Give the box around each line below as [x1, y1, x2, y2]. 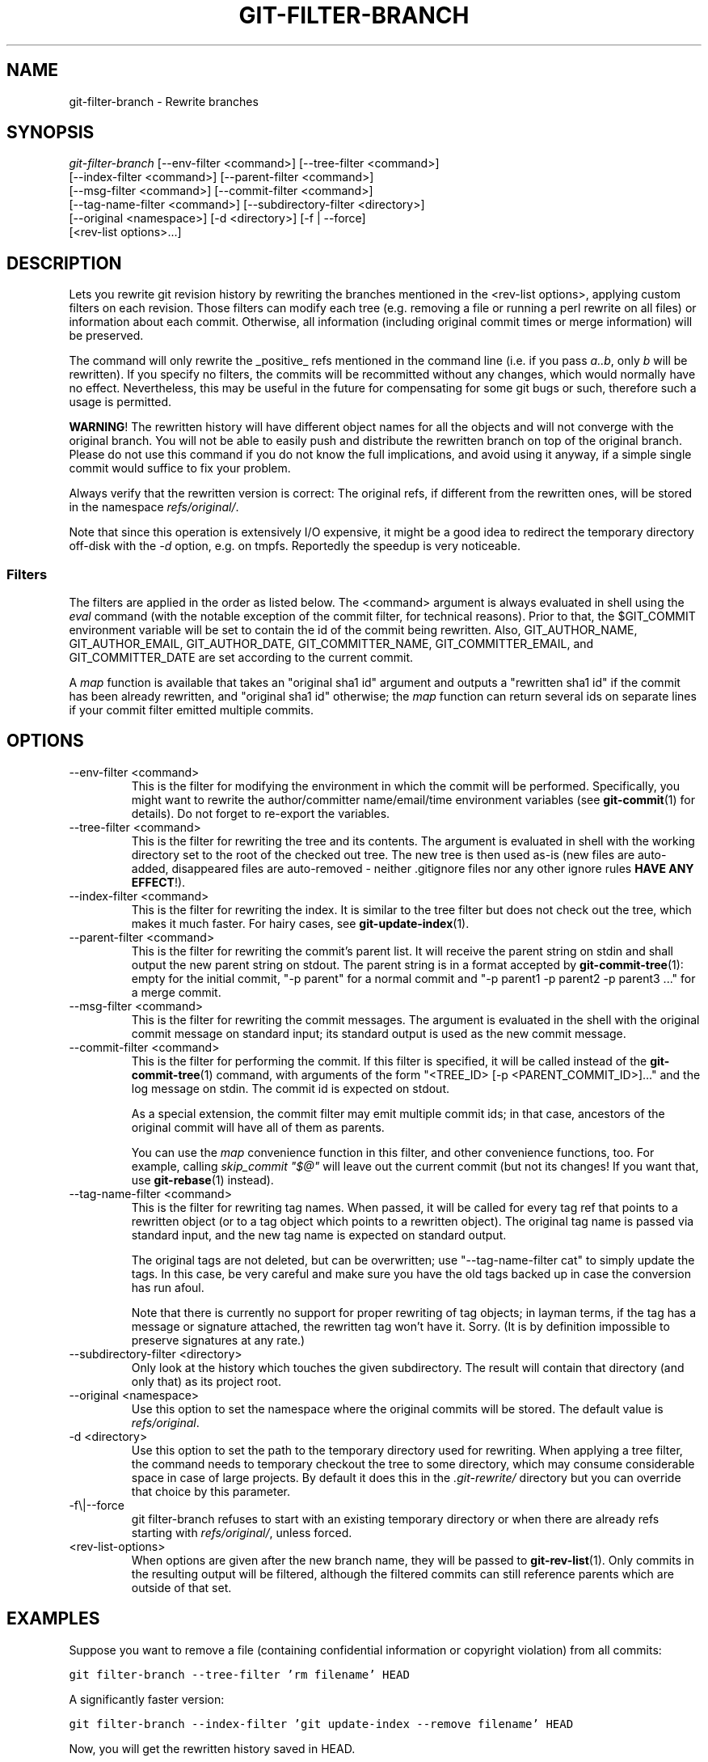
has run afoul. [131, 1280, 204, 1294]
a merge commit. [131, 985, 221, 999]
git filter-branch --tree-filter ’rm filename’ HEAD [69, 1667, 410, 1681]
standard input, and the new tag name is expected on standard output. [131, 1227, 507, 1242]
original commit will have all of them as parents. [131, 1120, 385, 1134]
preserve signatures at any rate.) [131, 1332, 306, 1347]
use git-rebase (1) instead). [131, 1172, 274, 1187]
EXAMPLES [6, 1608, 100, 1629]
